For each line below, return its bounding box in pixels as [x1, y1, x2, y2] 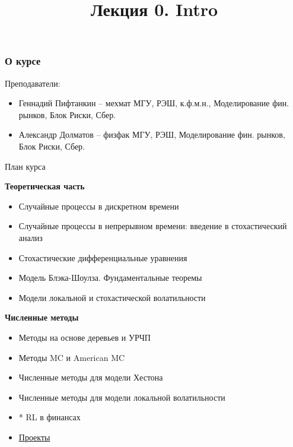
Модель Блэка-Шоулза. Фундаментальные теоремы [18, 271, 202, 284]
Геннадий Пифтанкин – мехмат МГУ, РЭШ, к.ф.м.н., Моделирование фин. [18, 97, 289, 109]
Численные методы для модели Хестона [18, 371, 163, 383]
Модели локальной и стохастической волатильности [18, 291, 206, 303]
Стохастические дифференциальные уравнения [18, 251, 187, 264]
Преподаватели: [5, 77, 60, 89]
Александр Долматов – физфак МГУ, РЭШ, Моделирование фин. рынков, [18, 128, 285, 141]
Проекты [18, 430, 50, 443]
